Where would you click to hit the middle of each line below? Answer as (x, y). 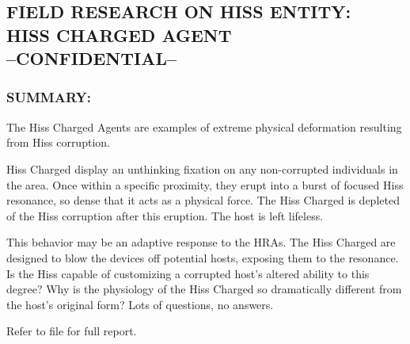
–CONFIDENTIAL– (92, 58)
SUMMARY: (49, 97)
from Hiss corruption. (58, 142)
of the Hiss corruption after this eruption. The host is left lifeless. (165, 215)
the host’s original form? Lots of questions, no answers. (140, 304)
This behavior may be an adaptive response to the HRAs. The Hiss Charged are (201, 242)
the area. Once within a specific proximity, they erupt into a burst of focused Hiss (205, 184)
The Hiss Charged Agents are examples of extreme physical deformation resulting (204, 126)
